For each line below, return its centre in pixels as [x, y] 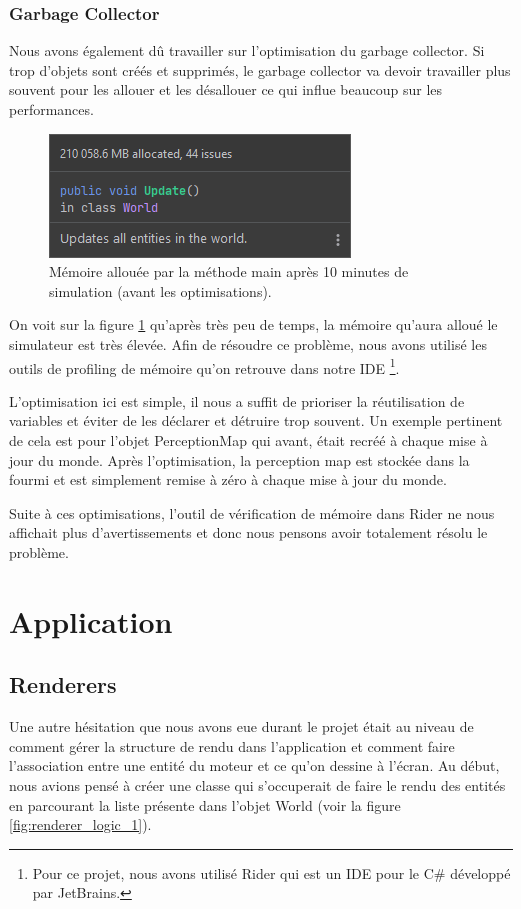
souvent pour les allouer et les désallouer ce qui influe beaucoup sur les [226, 89]
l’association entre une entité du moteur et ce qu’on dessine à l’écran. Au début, [254, 765]
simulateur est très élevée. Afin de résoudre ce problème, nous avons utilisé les [248, 343]
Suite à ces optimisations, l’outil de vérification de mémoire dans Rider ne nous [252, 512]
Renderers [63, 684]
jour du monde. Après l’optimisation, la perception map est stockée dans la [239, 459]
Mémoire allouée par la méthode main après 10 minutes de [229, 271]
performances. [51, 109]
